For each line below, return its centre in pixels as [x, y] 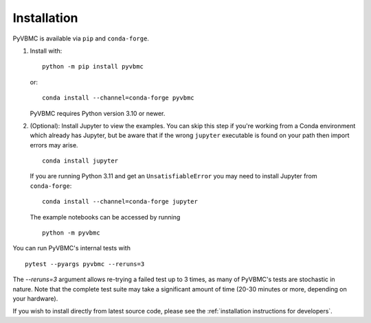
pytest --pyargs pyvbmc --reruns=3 [85, 264]
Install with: [46, 51]
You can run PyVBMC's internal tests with [71, 248]
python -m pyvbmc [71, 233]
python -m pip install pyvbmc [93, 67]
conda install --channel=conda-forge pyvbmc [119, 98]
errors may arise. [54, 145]
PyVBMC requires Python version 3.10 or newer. [98, 113]
